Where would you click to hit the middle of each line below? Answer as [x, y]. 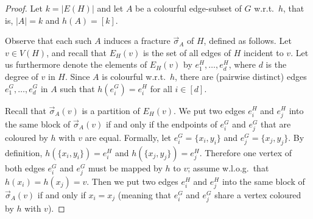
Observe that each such [48, 41]
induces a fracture [137, 41]
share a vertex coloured [258, 194]
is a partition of [111, 110]
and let [110, 8]
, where [242, 64]
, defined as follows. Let [248, 41]
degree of [22, 76]
